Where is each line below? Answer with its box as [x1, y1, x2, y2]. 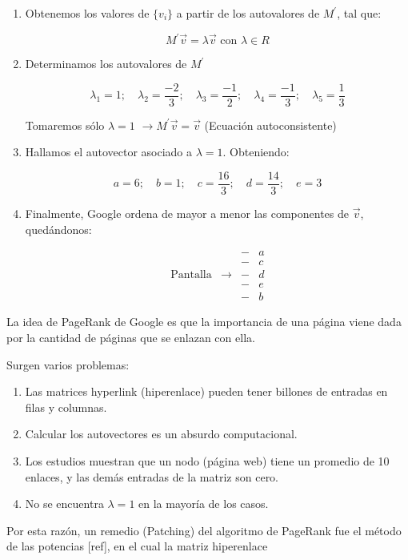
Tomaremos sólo [25, 116, 105, 133]
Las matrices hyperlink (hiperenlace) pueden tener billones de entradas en [25, 383, 388, 400]
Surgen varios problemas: [6, 356, 130, 373]
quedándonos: [25, 220, 92, 237]
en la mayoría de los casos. [138, 495, 269, 512]
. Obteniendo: [222, 143, 290, 160]
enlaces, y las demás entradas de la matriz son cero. [25, 468, 279, 485]
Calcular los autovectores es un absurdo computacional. [25, 425, 298, 442]
